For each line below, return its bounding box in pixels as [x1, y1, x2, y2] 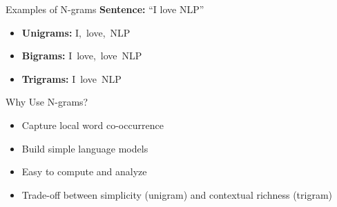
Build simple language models [21, 141, 148, 155]
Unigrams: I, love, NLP [21, 25, 131, 39]
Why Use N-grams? [6, 95, 88, 109]
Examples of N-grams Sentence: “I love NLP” [6, 2, 204, 16]
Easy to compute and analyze [21, 164, 147, 179]
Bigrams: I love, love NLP [21, 48, 142, 63]
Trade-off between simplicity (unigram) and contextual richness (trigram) [21, 187, 332, 201]
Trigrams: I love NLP [21, 71, 122, 86]
